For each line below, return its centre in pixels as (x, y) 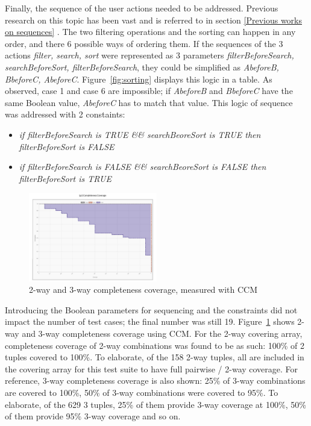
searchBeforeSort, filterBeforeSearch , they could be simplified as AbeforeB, (142, 67)
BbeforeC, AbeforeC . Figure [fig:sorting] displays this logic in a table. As (139, 79)
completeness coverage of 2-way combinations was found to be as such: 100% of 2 (155, 345)
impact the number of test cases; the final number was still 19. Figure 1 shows (150, 321)
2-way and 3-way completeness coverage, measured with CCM (143, 290)
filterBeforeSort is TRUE (65, 178)
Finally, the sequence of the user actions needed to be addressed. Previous (142, 8)
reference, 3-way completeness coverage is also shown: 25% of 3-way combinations (155, 381)
